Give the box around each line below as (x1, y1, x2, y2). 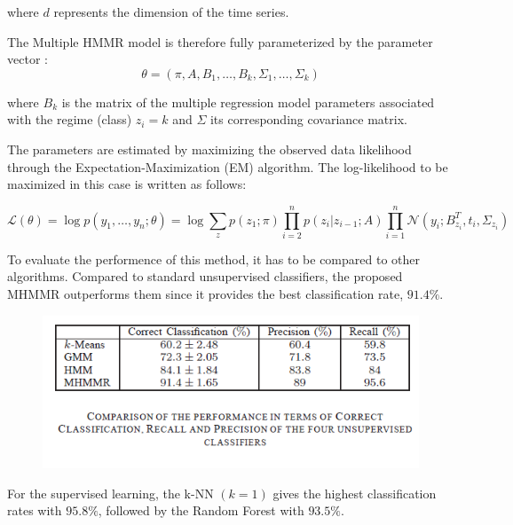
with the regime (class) (7, 110, 132, 129)
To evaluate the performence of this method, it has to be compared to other (7, 249, 421, 268)
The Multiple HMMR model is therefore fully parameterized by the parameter (7, 32, 433, 51)
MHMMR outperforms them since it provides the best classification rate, (7, 285, 404, 303)
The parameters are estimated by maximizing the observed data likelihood (7, 139, 412, 158)
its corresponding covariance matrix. (209, 110, 407, 129)
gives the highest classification (272, 483, 437, 502)
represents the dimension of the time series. (53, 3, 289, 20)
